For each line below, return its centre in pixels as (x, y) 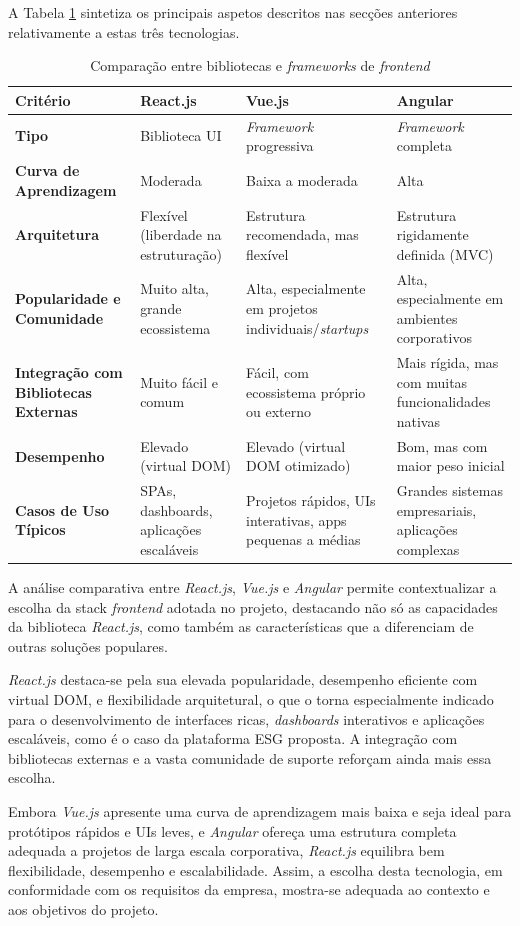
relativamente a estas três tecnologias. (124, 31)
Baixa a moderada (302, 179)
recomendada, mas (302, 234)
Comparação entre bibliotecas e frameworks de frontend (260, 65)
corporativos (434, 337)
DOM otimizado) (298, 465)
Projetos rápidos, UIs (311, 500)
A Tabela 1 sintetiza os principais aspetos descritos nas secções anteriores (233, 12)
